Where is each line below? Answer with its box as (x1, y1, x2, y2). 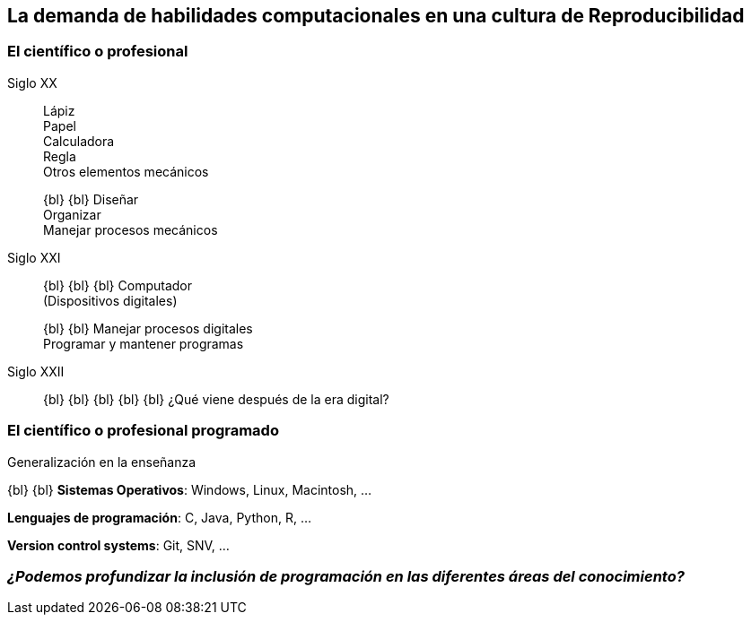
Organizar (43, 206, 101, 222)
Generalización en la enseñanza (7, 454, 196, 470)
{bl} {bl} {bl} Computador (43, 277, 192, 293)
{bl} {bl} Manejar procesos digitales (43, 320, 253, 336)
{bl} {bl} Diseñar (43, 191, 139, 207)
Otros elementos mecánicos (43, 163, 209, 179)
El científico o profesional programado (7, 421, 279, 440)
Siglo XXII (7, 363, 65, 379)
